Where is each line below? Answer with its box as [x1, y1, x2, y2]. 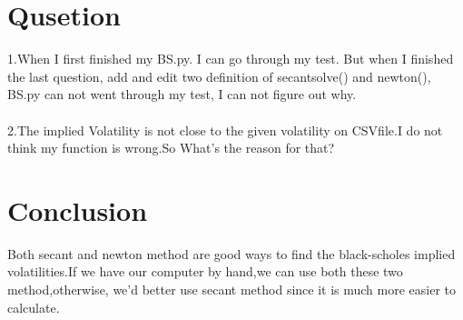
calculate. [7, 297, 60, 316]
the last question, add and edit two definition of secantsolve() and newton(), [7, 66, 431, 85]
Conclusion [7, 191, 148, 228]
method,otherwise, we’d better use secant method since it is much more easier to [7, 280, 457, 298]
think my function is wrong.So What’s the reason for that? [7, 138, 335, 157]
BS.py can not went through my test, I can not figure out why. [7, 85, 357, 104]
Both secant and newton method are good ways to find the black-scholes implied [7, 244, 456, 263]
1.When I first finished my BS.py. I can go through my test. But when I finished [7, 49, 454, 68]
